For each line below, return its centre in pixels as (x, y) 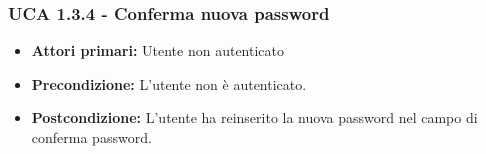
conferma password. (91, 137)
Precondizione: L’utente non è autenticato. (169, 83)
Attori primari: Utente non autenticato (158, 50)
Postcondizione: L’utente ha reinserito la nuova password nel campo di (254, 117)
